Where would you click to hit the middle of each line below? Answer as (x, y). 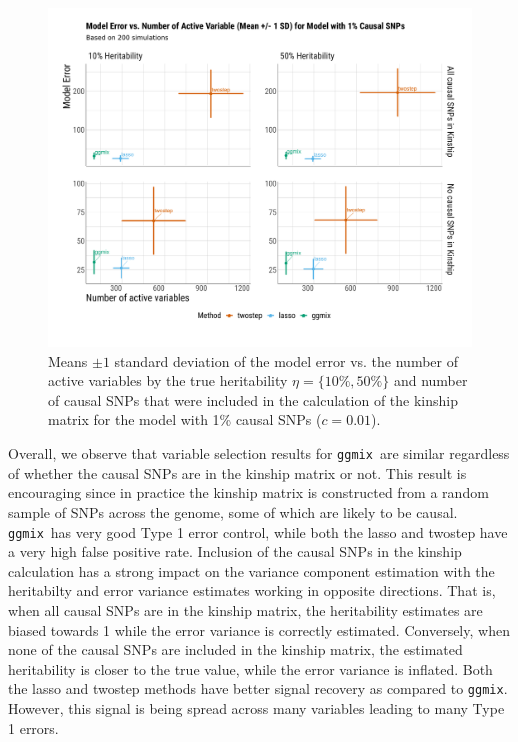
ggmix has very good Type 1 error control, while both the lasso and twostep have (258, 531)
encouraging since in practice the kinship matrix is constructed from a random (248, 492)
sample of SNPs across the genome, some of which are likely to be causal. (233, 511)
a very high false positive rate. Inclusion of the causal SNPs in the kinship (235, 551)
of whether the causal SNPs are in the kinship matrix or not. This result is (237, 472)
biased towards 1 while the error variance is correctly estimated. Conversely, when (259, 629)
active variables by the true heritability (168, 380)
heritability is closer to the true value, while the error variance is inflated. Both (250, 668)
